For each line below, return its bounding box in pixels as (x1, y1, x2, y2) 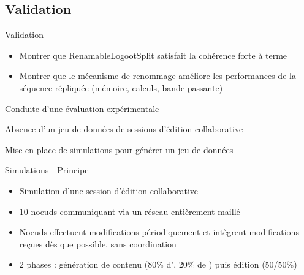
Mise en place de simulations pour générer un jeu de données (5, 143, 234, 156)
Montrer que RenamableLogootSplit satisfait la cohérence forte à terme (19, 48, 287, 61)
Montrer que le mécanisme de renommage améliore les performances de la (19, 69, 296, 82)
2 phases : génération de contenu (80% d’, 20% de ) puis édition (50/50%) (19, 258, 297, 271)
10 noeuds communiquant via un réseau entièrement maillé (19, 205, 240, 217)
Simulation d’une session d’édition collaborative (19, 184, 198, 197)
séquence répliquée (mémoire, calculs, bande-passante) (19, 81, 223, 94)
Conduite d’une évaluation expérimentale (5, 102, 159, 115)
